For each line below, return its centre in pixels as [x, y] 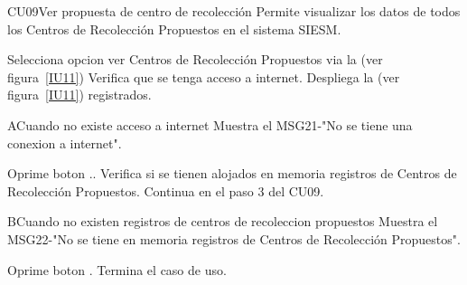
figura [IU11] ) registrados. [79, 95]
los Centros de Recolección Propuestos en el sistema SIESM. [174, 28]
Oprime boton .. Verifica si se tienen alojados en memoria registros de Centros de [232, 173]
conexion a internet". [65, 142]
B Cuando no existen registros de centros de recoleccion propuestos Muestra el [223, 221]
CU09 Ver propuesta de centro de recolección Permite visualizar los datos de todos [234, 11]
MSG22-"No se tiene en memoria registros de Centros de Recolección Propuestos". [234, 238]
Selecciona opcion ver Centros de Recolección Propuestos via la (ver [195, 59]
